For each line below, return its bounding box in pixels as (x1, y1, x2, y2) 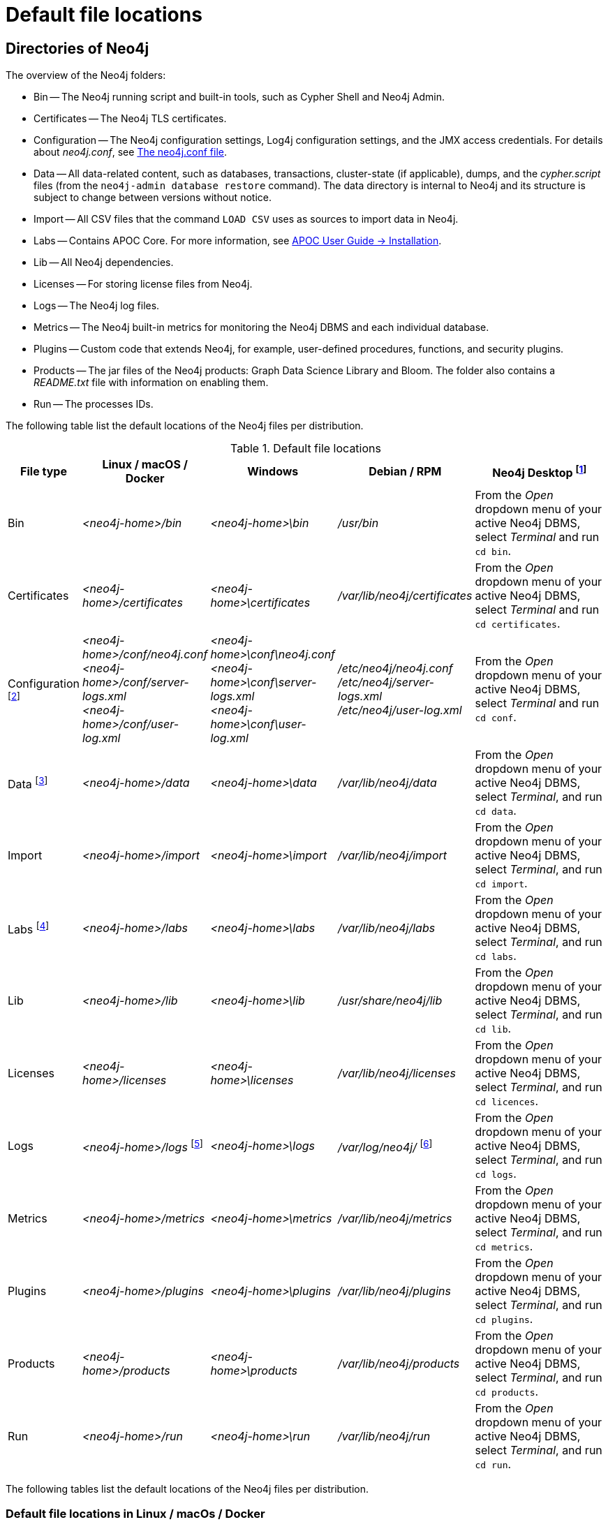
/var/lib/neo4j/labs (338, 921, 436, 936)
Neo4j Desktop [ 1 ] (492, 463, 587, 480)
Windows (247, 464, 299, 479)
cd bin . (475, 544, 512, 559)
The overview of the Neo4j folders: (6, 69, 166, 82)
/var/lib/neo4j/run (338, 1429, 431, 1444)
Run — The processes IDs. (34, 398, 154, 411)
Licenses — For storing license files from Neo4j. (34, 278, 253, 290)
